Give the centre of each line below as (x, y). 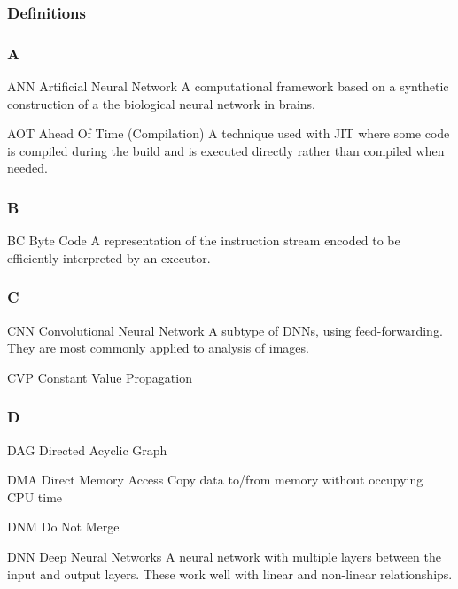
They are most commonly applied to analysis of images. (158, 348)
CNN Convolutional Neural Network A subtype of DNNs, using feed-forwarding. (225, 330)
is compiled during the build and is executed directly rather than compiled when (226, 150)
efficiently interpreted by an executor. (109, 257)
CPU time (35, 496)
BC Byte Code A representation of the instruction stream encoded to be (204, 240)
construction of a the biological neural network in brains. (162, 103)
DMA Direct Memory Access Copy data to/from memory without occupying (215, 480)
